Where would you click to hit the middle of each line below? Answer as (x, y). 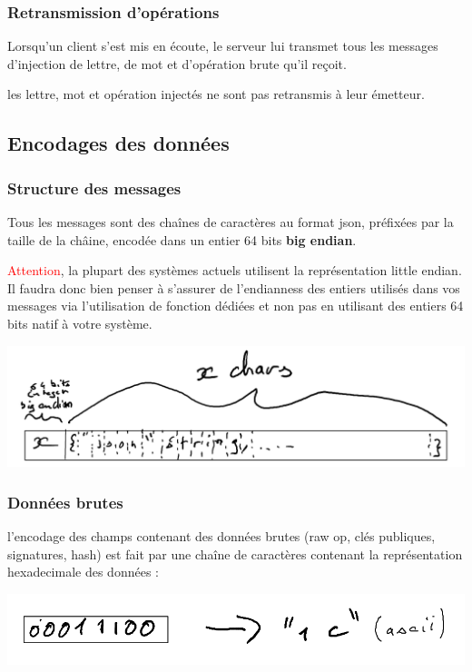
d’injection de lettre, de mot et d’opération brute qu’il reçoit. (177, 63)
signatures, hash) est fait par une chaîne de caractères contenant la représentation (235, 553)
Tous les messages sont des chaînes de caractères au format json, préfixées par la (231, 222)
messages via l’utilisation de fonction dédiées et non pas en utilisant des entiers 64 (236, 306)
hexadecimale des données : (83, 572)
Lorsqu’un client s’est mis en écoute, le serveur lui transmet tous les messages (223, 46)
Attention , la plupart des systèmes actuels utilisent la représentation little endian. (235, 270)
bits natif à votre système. (80, 323)
